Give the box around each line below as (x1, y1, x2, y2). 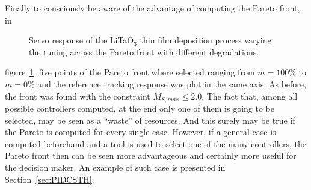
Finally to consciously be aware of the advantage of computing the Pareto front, (5, 2, 300, 14)
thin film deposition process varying (140, 34, 272, 46)
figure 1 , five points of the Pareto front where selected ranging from (5, 66, 255, 78)
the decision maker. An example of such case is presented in (5, 160, 226, 173)
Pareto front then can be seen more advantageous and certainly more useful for (5, 149, 297, 162)
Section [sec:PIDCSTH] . (5, 173, 94, 185)
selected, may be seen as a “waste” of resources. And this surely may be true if (5, 113, 295, 126)
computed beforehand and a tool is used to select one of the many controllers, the (5, 137, 306, 150)
